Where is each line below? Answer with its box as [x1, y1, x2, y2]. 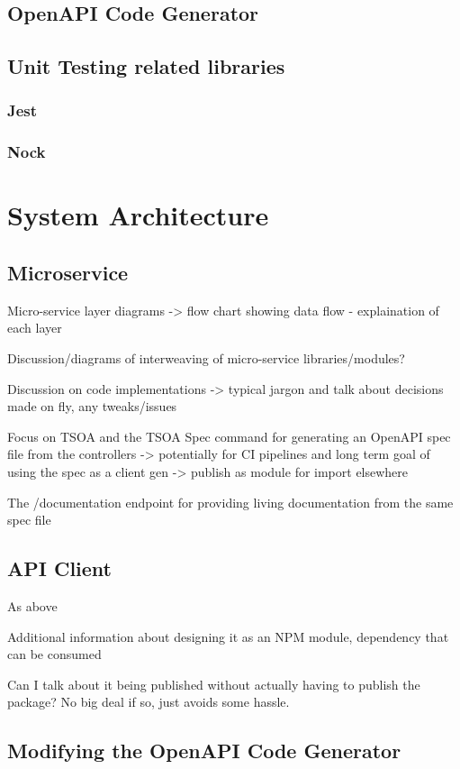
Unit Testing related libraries [7, 52, 285, 80]
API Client [7, 554, 113, 582]
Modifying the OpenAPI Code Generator [7, 737, 401, 764]
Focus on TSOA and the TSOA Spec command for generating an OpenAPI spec [7, 426, 451, 445]
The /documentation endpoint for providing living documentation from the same [7, 492, 454, 511]
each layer [7, 318, 62, 337]
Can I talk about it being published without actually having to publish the [7, 674, 420, 693]
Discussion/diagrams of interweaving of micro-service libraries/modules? [7, 349, 405, 368]
